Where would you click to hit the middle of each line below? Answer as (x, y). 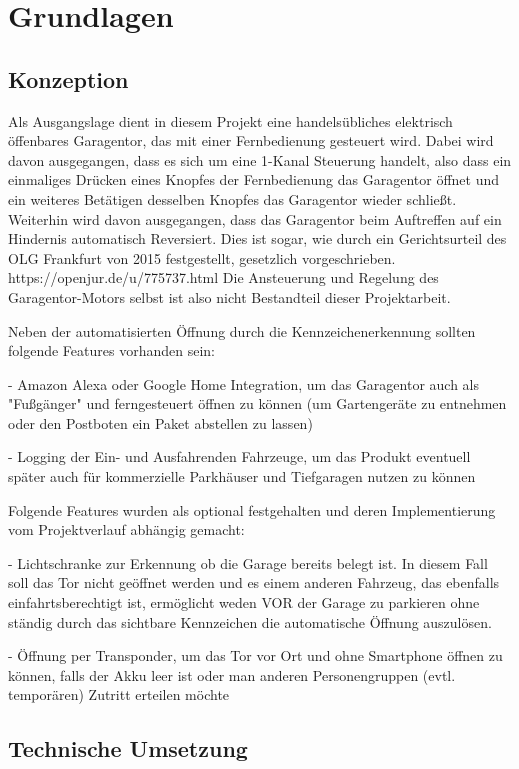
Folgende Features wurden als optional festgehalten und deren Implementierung (252, 509)
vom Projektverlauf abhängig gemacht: (126, 529)
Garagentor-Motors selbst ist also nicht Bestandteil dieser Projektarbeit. (229, 296)
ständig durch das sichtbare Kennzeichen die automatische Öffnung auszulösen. (250, 621)
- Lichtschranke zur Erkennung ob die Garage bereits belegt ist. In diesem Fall (248, 562)
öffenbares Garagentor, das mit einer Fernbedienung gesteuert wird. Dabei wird (251, 140)
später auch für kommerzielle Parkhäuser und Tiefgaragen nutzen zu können (242, 476)
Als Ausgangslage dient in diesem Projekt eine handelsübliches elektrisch (230, 120)
